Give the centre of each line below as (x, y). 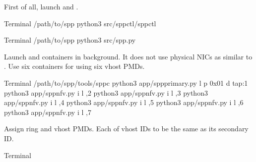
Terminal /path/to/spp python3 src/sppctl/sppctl (80, 23)
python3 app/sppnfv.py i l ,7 (48, 112)
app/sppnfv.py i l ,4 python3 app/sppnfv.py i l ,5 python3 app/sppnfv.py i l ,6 (124, 102)
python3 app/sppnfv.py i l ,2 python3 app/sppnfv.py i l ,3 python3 (106, 92)
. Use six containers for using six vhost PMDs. (74, 66)
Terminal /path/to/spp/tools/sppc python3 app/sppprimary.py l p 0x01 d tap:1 (126, 82)
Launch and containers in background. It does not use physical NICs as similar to (128, 56)
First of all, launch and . (41, 6)
